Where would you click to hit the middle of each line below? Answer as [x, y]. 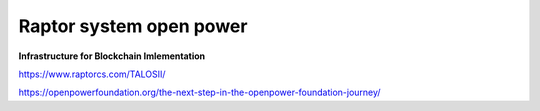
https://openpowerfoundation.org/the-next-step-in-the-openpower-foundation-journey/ [199, 92]
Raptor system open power [133, 26]
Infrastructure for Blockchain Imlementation [112, 56]
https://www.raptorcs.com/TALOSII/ [92, 74]
